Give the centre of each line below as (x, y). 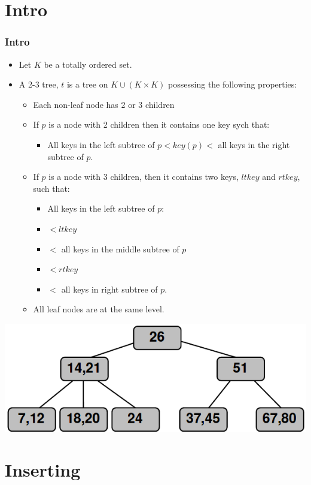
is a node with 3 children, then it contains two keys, (144, 177)
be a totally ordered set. (88, 64)
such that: (51, 188)
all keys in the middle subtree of (120, 248)
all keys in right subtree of (109, 289)
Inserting (43, 470)
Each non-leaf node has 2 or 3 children (104, 104)
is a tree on (87, 84)
